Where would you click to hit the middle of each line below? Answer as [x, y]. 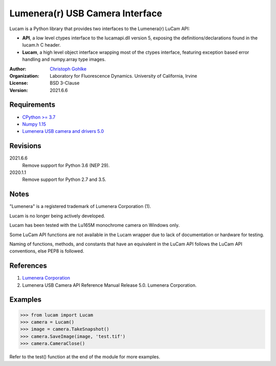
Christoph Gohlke [68, 68]
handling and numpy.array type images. [64, 59]
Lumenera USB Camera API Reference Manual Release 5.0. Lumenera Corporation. [109, 285]
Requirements [32, 105]
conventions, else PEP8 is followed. [47, 251]
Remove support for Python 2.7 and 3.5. [64, 179]
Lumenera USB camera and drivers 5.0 [63, 131]
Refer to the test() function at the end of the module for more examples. [85, 357]
